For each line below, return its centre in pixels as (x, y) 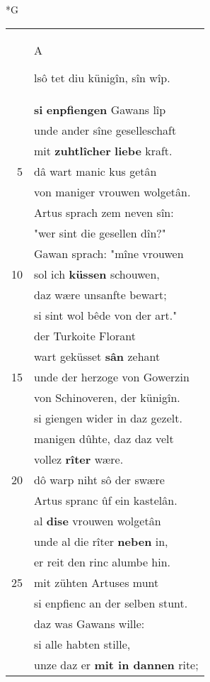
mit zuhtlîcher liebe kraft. (103, 150)
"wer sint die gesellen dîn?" (100, 233)
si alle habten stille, (82, 644)
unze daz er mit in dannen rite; (116, 664)
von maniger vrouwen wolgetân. (112, 191)
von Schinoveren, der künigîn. (107, 397)
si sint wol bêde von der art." (106, 315)
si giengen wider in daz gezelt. (108, 418)
